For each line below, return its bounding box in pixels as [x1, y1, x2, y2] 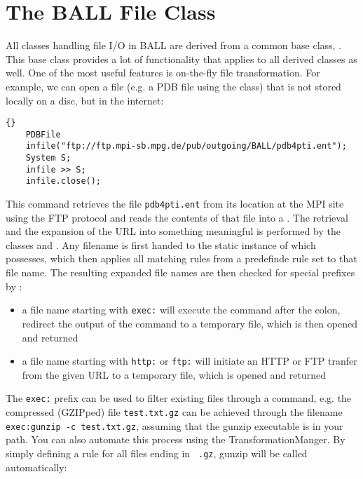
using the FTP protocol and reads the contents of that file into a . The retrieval [6, 210, 348, 224]
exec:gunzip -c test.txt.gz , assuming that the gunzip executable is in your [6, 418, 343, 433]
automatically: [6, 459, 67, 474]
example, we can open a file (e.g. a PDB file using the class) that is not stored [6, 79, 341, 93]
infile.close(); [25, 176, 102, 187]
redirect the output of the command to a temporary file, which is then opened [22, 316, 357, 330]
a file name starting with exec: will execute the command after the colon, [22, 302, 341, 317]
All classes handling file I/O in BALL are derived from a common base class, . [6, 38, 342, 53]
